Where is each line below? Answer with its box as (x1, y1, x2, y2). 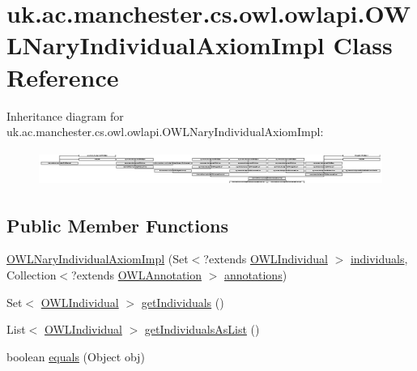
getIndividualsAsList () (144, 321, 260, 338)
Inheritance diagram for (6, 107, 124, 124)
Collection (6, 266, 57, 283)
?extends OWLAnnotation (71, 266, 202, 283)
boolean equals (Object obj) (6, 348, 145, 365)
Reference (6, 60, 119, 93)
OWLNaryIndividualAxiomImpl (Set (6, 250, 189, 267)
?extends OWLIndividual (203, 250, 328, 267)
